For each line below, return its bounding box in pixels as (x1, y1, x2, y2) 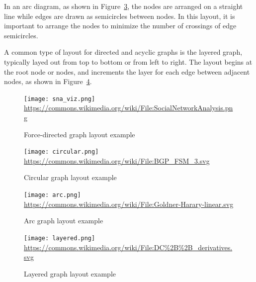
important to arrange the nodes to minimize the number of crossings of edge (4, 20, 237, 31)
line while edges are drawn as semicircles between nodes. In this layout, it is (4, 10, 235, 21)
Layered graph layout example (24, 268, 116, 279)
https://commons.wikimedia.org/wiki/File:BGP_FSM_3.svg (24, 155, 210, 166)
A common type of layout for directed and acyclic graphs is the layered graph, (4, 47, 243, 57)
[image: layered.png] (24, 234, 95, 242)
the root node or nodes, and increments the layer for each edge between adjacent (4, 66, 250, 77)
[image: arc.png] (24, 191, 81, 199)
